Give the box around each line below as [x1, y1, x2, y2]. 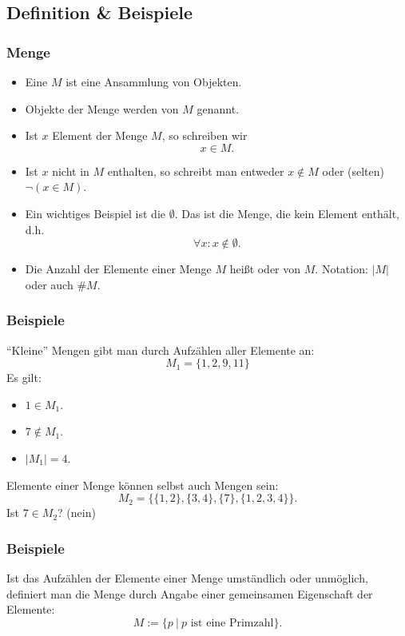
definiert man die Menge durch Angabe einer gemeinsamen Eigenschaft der [6, 585, 373, 602]
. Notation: [315, 260, 368, 277]
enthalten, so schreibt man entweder [107, 162, 284, 179]
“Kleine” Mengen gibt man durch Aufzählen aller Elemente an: [6, 341, 315, 358]
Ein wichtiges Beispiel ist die [25, 205, 166, 221]
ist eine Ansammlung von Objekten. [66, 74, 242, 89]
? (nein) [58, 504, 96, 521]
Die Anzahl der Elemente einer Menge [25, 260, 212, 277]
